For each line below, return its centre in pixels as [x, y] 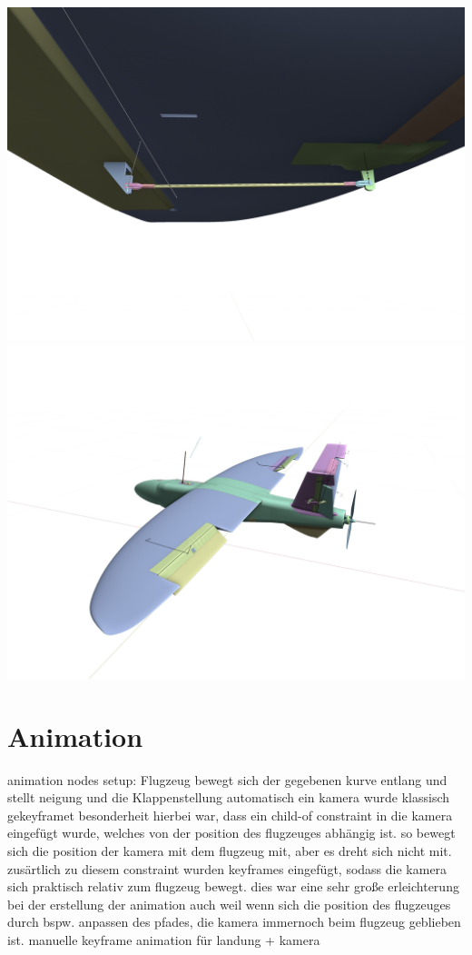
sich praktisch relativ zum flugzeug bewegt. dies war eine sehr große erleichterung [233, 886]
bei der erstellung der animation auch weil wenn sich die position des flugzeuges [229, 904]
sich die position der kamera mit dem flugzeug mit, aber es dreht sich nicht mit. [230, 851]
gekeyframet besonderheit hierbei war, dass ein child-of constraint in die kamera [230, 815]
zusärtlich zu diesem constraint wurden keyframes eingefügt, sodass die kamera [227, 868]
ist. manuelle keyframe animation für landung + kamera [164, 940]
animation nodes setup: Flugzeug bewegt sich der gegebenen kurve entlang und [227, 779]
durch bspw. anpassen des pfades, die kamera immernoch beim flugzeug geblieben [234, 922]
